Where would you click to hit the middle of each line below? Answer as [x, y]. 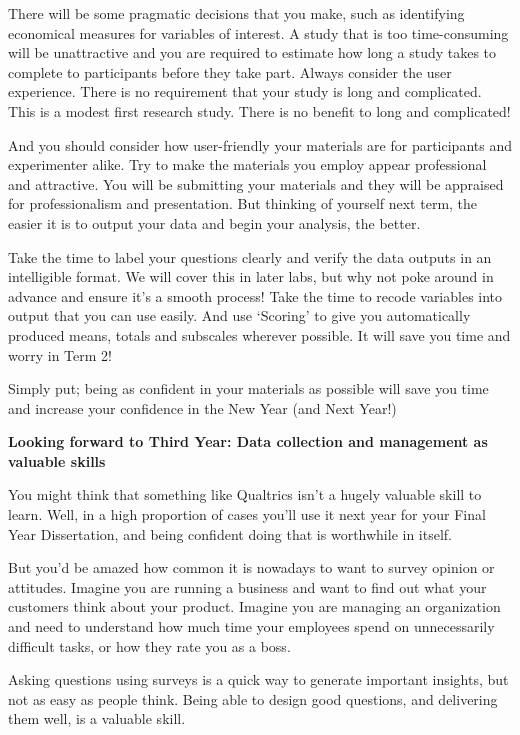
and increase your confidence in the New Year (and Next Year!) [202, 407]
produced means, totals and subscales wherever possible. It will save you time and [259, 334]
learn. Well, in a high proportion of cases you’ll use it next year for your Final [247, 514]
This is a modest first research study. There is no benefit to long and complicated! [259, 110]
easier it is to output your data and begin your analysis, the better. [214, 222]
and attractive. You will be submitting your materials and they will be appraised [256, 183]
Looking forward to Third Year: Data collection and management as [248, 441]
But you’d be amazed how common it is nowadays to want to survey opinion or [251, 567]
